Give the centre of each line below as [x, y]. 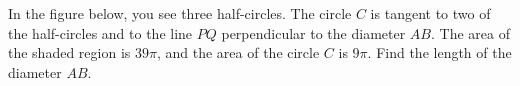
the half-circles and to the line [100, 32]
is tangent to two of [430, 13]
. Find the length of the [439, 52]
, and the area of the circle [238, 52]
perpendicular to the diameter [313, 32]
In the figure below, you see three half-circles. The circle [180, 13]
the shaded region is [69, 52]
